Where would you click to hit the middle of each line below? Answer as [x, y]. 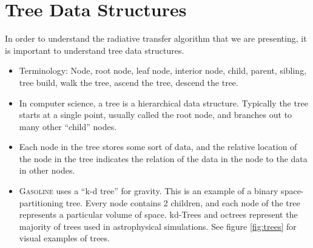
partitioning [41, 202]
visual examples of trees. [64, 238]
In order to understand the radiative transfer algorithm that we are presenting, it [156, 38]
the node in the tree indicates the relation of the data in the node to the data [163, 158]
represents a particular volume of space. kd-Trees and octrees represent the [158, 214]
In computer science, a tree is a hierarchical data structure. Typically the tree [163, 103]
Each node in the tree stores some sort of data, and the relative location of [158, 147]
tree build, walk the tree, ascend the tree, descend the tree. [129, 82]
